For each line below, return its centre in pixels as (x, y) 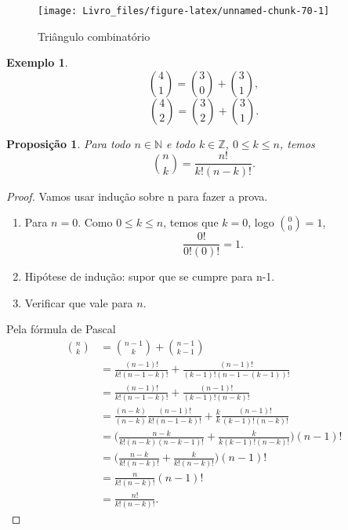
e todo (181, 143)
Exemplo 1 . (37, 62)
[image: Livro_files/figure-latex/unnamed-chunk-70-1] (184, 11)
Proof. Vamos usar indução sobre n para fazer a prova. (137, 196)
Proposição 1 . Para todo (69, 143)
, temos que (191, 222)
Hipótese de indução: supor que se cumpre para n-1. (150, 276)
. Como (95, 222)
